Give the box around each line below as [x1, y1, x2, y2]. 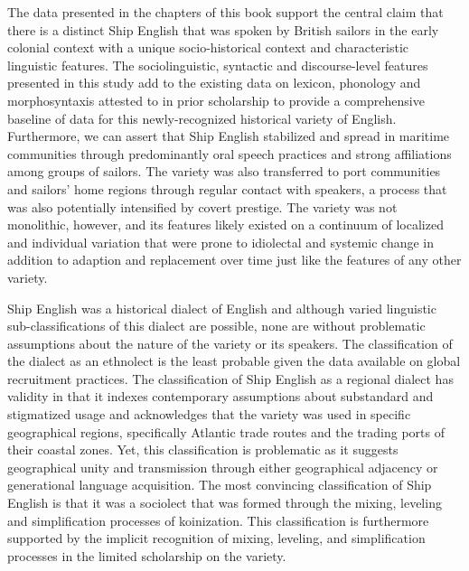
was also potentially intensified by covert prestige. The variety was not [7, 197, 398, 216]
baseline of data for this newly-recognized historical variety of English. [7, 108, 397, 127]
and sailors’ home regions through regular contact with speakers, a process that [7, 179, 447, 198]
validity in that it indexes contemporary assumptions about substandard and [7, 387, 434, 406]
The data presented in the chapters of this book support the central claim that [7, 3, 444, 21]
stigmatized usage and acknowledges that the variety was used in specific [7, 405, 411, 424]
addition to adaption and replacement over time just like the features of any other [7, 250, 462, 269]
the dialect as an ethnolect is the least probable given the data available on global [7, 351, 461, 370]
